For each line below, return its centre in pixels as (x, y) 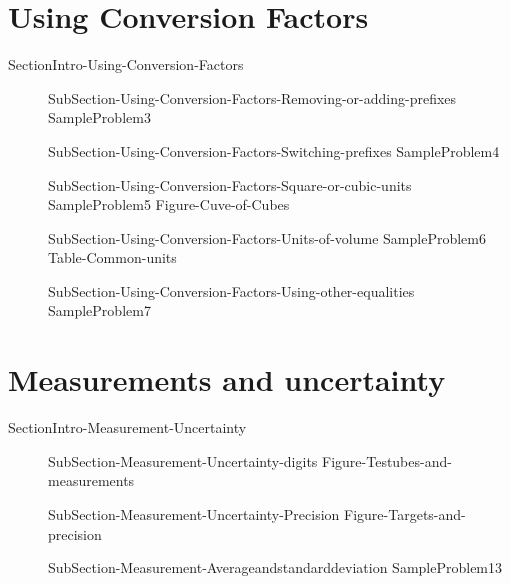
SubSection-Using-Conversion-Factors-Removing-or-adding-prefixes (252, 97)
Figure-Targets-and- (405, 513)
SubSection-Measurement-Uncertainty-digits (183, 460)
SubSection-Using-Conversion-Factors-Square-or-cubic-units (230, 184)
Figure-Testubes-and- (387, 460)
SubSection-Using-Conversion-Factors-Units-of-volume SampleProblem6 (267, 237)
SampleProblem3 (99, 117)
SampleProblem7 (99, 310)
